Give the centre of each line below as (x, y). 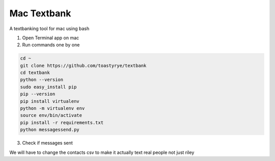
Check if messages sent (48, 143)
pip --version (38, 94)
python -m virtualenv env (52, 109)
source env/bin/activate (51, 115)
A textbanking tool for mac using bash (49, 29)
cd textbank (35, 73)
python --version (42, 80)
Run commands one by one (51, 45)
